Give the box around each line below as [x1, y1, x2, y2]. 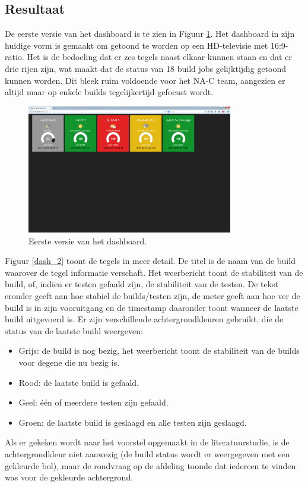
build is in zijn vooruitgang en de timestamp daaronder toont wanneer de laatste [5, 301, 299, 313]
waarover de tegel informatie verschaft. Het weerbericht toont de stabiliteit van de [5, 266, 303, 278]
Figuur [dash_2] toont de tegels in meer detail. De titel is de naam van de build [5, 255, 296, 267]
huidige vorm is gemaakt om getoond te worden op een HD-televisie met [5, 39, 268, 51]
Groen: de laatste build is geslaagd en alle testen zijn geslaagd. [18, 416, 247, 428]
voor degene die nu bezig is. [18, 356, 120, 368]
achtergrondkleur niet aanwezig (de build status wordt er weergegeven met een [5, 447, 290, 460]
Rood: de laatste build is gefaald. [18, 376, 139, 388]
